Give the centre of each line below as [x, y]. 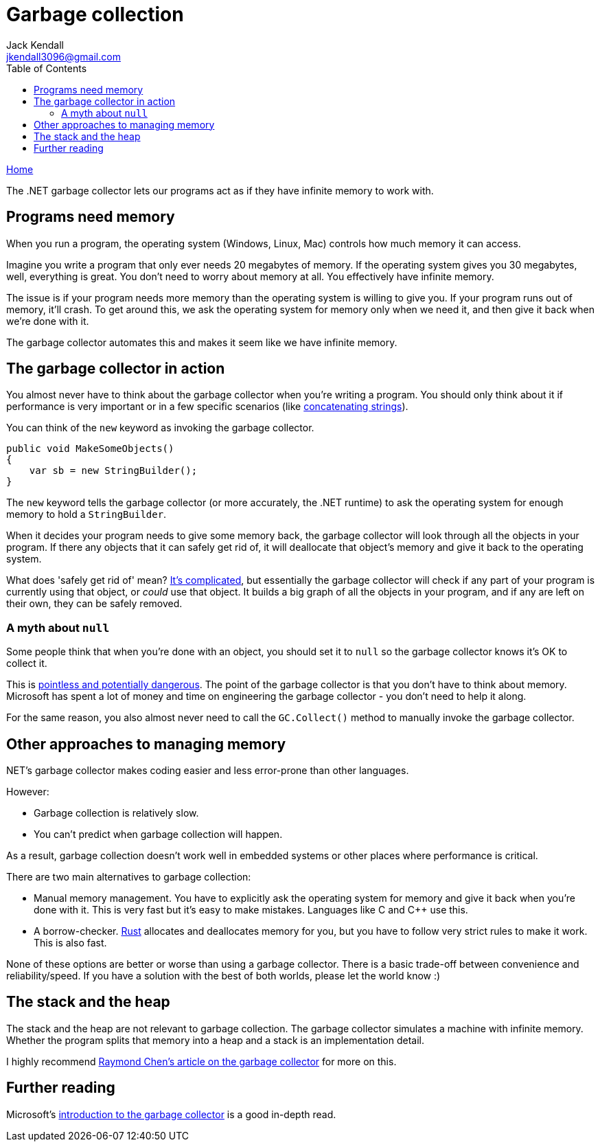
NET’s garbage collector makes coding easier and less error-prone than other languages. [208, 771]
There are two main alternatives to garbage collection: [129, 877]
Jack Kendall [35, 45]
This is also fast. [70, 943]
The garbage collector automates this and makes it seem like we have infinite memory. [202, 342]
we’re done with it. [48, 321]
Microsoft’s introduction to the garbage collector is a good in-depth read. [171, 1114]
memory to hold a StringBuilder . [86, 514]
